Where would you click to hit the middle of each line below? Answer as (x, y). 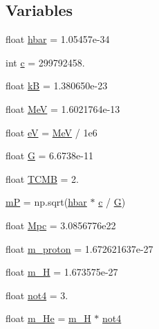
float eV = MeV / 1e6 (52, 132)
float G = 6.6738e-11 (49, 155)
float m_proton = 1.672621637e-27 (79, 248)
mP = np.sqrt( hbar (46, 202)
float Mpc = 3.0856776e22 (61, 225)
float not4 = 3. (37, 295)
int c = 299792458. (45, 62)
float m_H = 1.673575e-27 (62, 272)
